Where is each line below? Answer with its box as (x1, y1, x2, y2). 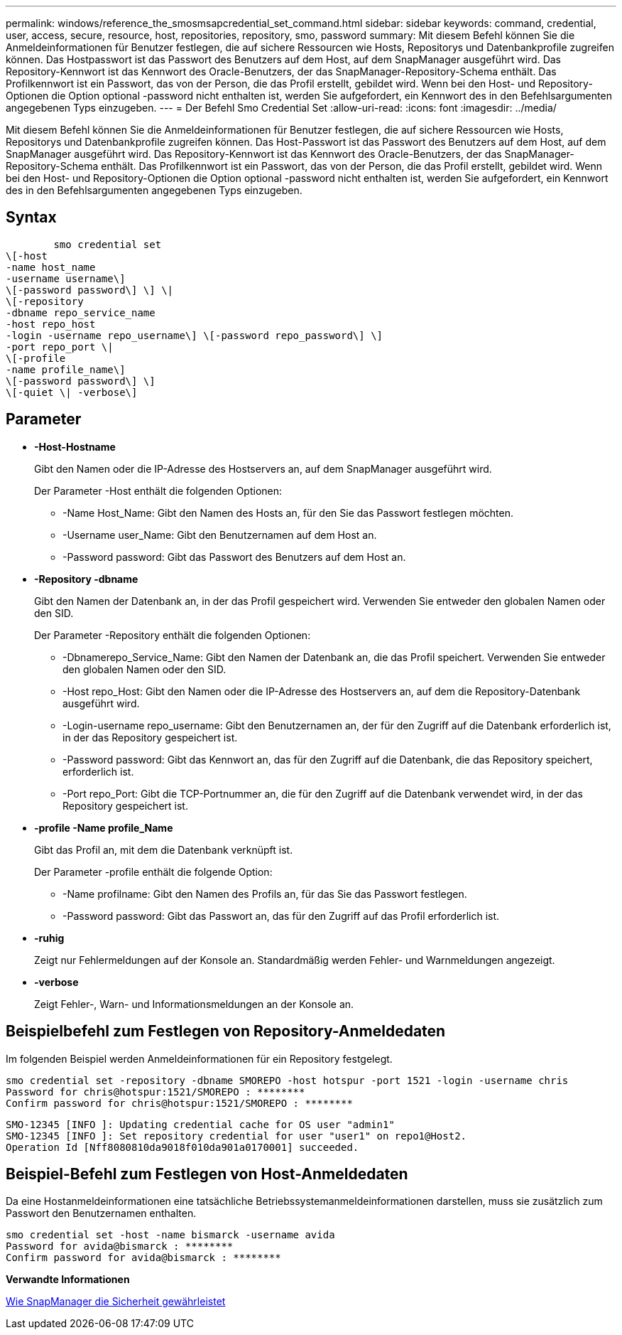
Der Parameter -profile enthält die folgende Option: (34, 865, 273, 878)
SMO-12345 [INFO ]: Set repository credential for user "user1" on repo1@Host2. (6, 1130, 467, 1142)
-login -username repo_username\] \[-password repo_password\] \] (6, 329, 383, 341)
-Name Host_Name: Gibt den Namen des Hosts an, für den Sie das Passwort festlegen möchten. (62, 506, 513, 519)
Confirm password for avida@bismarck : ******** (6, 1252, 281, 1264)
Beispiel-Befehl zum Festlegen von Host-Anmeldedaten (6, 1164, 408, 1183)
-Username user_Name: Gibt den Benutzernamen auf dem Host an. (62, 528, 377, 541)
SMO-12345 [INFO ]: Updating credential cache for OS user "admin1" (6, 1118, 395, 1130)
